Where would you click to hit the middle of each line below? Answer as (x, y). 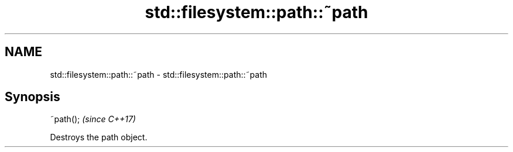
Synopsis (33, 97)
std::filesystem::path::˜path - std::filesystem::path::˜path (159, 74)
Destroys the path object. (99, 137)
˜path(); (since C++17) (93, 119)
